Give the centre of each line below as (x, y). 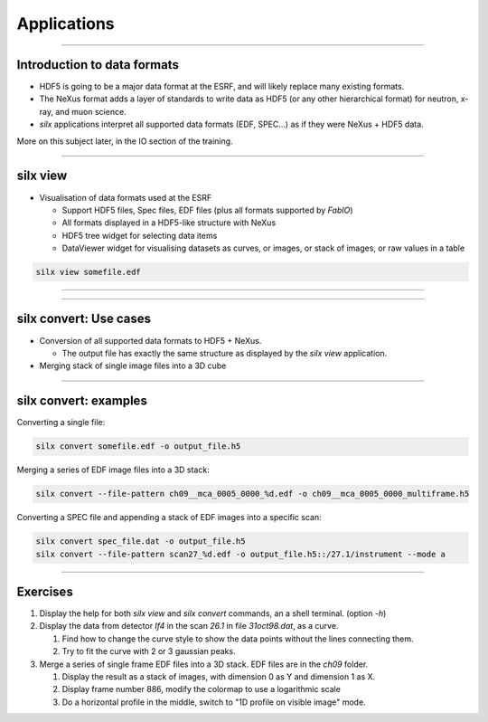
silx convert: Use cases (84, 319)
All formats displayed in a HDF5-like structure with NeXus (169, 223)
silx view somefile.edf (89, 272)
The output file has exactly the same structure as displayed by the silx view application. (225, 353)
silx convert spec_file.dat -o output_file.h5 (141, 541)
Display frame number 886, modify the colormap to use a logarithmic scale (201, 689)
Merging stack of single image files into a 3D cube (133, 366)
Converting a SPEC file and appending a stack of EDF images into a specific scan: (169, 518)
